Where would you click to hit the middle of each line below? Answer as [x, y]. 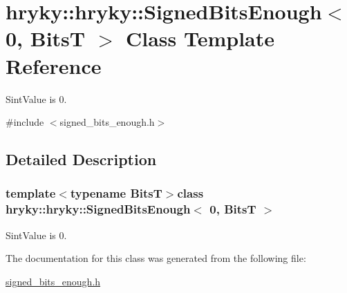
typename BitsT [116, 193]
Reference [54, 65]
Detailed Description [81, 159]
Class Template [200, 38]
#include [25, 122]
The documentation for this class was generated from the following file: [156, 258]
